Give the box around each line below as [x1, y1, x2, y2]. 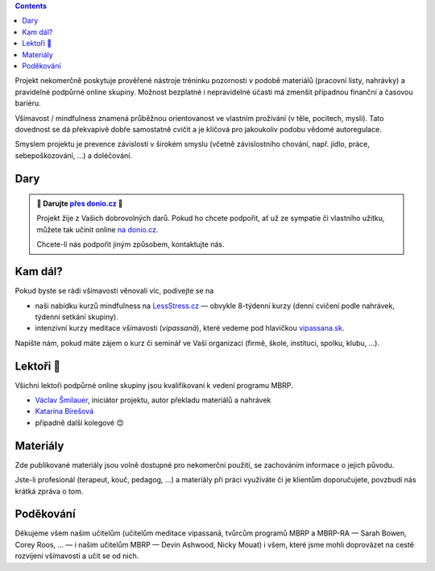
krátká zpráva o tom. [14, 486, 84, 496]
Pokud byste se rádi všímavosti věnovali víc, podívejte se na [14, 286, 214, 296]
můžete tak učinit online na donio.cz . [36, 224, 159, 234]
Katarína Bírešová [35, 406, 94, 416]
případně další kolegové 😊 [35, 418, 124, 427]
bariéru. [14, 98, 42, 108]
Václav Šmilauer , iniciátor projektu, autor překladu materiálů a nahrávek [35, 395, 271, 405]
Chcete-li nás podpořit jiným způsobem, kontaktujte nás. [36, 240, 225, 249]
